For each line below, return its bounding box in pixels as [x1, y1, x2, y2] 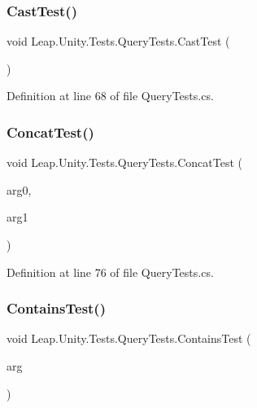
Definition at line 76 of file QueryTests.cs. [7, 263, 214, 280]
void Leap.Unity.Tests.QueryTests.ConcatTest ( [7, 154, 242, 171]
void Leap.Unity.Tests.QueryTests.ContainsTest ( [7, 330, 251, 347]
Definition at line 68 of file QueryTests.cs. [7, 87, 214, 104]
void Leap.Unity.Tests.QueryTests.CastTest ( [7, 33, 230, 50]
